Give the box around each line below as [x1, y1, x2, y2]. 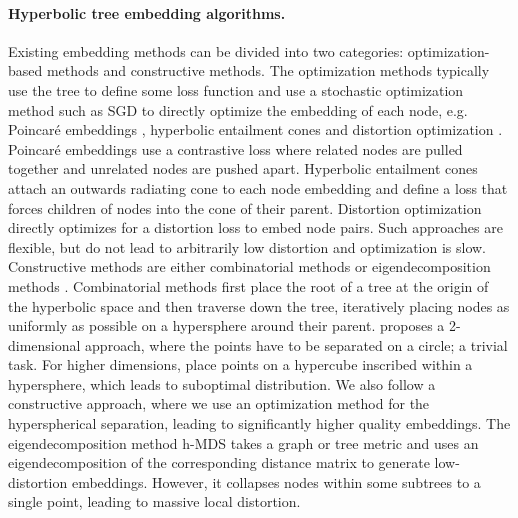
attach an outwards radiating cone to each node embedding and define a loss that [8, 177, 508, 198]
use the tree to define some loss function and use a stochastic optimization [8, 79, 464, 100]
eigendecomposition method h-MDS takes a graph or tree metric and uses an [8, 432, 479, 453]
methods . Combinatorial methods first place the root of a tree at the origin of [8, 275, 489, 296]
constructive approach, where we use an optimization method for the [8, 393, 430, 414]
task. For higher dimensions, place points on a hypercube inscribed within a [8, 354, 473, 375]
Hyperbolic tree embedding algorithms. [8, 2, 286, 23]
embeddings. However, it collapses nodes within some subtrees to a [71, 471, 481, 492]
